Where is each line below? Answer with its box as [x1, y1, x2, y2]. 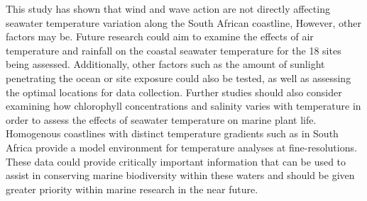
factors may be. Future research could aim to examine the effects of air [6, 29, 314, 44]
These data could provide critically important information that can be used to [6, 154, 346, 168]
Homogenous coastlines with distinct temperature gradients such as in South [6, 126, 339, 141]
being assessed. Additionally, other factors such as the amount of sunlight [6, 57, 325, 71]
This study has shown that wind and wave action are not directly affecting [6, 1, 330, 16]
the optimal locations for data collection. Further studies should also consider [6, 84, 342, 99]
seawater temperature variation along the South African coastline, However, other [6, 15, 361, 30]
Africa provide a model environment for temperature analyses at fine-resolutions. [6, 139, 357, 154]
